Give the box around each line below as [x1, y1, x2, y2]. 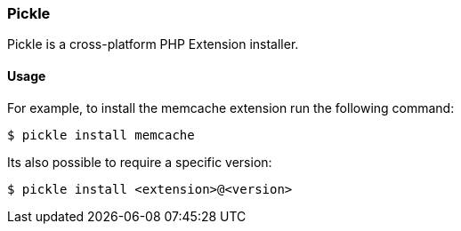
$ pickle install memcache [7, 127, 195, 142]
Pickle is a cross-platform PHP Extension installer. [7, 36, 299, 52]
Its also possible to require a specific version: [7, 154, 272, 170]
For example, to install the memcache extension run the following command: [7, 100, 455, 115]
